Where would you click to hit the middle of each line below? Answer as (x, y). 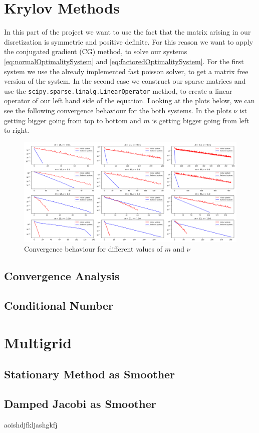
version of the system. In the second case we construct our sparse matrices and (125, 81)
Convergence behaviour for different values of (93, 249)
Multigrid (38, 342)
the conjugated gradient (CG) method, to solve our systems (96, 51)
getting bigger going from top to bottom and (73, 120)
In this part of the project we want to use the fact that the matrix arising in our (127, 32)
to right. (17, 130)
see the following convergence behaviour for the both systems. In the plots (118, 110)
